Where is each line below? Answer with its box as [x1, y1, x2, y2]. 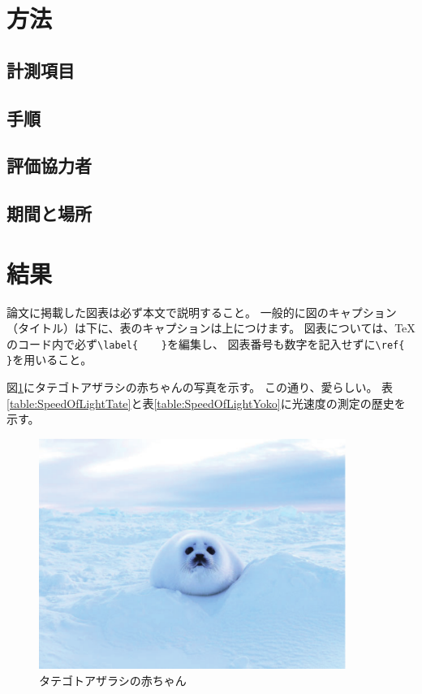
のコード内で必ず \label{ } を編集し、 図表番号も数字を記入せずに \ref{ [6, 335, 405, 352]
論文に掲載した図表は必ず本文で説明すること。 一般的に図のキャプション [6, 303, 397, 320]
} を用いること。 [6, 351, 93, 368]
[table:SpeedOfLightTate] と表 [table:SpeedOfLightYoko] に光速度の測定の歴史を [6, 394, 406, 411]
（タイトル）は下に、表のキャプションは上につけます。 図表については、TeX [6, 319, 416, 336]
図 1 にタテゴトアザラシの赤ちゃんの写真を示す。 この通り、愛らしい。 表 [6, 379, 394, 396]
